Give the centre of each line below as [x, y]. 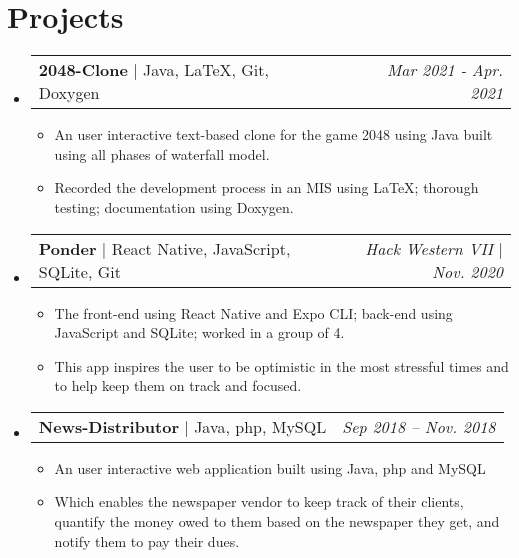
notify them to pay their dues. [147, 540]
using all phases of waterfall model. [162, 153]
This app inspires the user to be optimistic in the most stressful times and [281, 365]
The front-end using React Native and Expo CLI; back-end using [253, 312]
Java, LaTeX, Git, [206, 70]
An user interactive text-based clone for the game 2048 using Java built [273, 134]
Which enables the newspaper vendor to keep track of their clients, [259, 501]
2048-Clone [83, 70]
